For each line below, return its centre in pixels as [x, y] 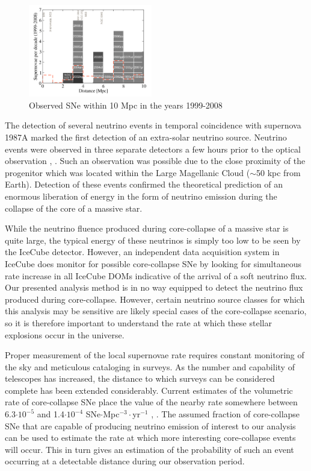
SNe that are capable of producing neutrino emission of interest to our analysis [150, 425]
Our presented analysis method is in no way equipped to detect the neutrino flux [154, 287]
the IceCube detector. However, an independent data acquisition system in [142, 252]
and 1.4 [51, 414]
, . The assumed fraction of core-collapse [226, 414]
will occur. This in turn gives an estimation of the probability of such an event [149, 449]
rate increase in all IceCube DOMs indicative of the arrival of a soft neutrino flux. [156, 275]
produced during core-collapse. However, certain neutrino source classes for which [155, 299]
